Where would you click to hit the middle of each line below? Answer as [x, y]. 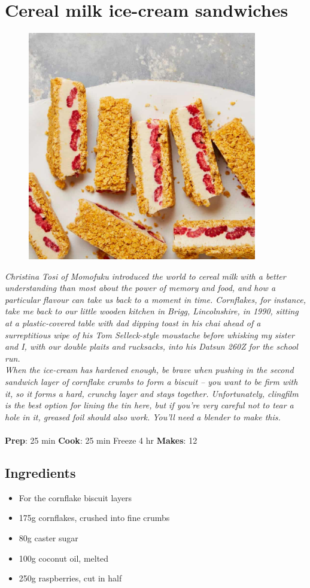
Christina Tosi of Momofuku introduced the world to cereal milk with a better [145, 276]
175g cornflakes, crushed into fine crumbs [94, 518]
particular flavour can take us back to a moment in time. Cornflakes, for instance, [155, 299]
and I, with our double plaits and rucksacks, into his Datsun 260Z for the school [151, 346]
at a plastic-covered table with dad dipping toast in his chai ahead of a [133, 323]
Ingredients [40, 472]
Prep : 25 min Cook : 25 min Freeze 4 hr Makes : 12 [101, 440]
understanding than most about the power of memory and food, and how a [140, 288]
